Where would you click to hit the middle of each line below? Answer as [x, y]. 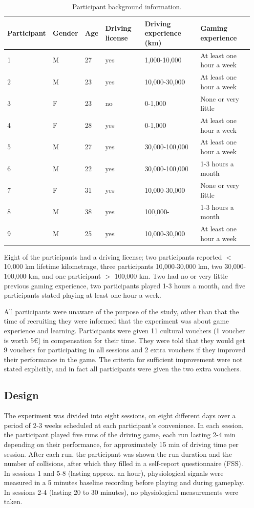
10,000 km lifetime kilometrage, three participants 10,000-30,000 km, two [113, 266]
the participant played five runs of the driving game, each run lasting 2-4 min [120, 435]
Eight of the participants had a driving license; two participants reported [113, 256]
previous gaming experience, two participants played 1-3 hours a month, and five [125, 285]
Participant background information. [127, 6]
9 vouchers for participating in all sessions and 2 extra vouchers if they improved [125, 350]
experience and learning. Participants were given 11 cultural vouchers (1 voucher [125, 330]
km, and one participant [65, 276]
